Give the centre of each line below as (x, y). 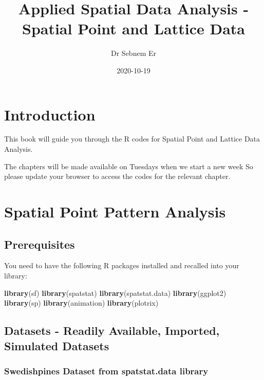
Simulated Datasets (57, 345)
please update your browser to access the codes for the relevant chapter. (117, 176)
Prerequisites (40, 244)
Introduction (50, 114)
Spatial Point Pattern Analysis (115, 211)
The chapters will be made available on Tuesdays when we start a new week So (129, 166)
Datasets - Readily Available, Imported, (112, 331)
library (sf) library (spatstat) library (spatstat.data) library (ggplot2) (115, 293)
